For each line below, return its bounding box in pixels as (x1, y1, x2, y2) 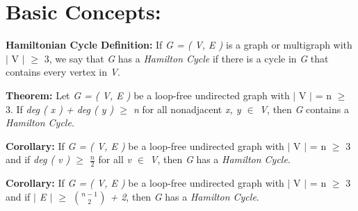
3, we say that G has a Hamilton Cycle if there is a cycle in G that (44, 51, 329, 65)
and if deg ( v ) (6, 152, 70, 167)
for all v (98, 152, 131, 167)
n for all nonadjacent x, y (133, 101, 241, 116)
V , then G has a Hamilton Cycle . (150, 152, 291, 167)
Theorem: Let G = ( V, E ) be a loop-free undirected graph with (6, 87, 290, 102)
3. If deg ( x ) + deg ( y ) (6, 101, 114, 116)
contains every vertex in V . (6, 65, 120, 79)
